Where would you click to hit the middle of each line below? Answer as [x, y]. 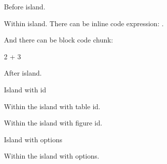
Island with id [25, 89]
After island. [23, 73]
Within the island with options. [52, 156]
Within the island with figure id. [53, 123]
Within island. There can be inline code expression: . [84, 23]
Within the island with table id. [52, 106]
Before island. [25, 6]
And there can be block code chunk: [59, 40]
